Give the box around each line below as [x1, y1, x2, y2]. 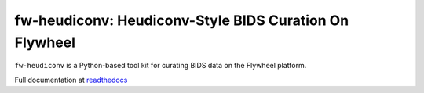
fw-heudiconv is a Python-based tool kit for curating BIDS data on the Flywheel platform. [14, 61, 307, 70]
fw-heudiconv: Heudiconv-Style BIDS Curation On [14, 12, 349, 29]
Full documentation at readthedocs [14, 75, 128, 84]
